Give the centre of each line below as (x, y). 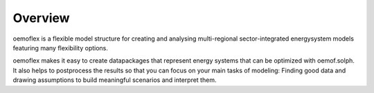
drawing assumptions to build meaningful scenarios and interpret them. (115, 80)
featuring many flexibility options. (61, 48)
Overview (41, 18)
